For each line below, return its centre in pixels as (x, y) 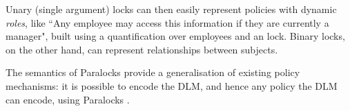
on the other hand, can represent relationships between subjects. (142, 49)
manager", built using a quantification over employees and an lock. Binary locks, (175, 36)
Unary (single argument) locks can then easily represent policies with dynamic (171, 9)
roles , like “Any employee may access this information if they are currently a (167, 22)
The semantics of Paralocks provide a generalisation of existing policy (153, 72)
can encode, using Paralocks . (68, 99)
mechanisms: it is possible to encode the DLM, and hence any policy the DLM (172, 85)
